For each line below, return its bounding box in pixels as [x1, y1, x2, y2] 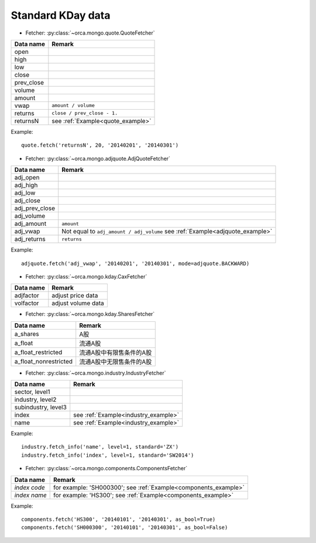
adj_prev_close [14, 204, 56, 212]
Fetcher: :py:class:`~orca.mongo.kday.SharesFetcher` [25, 311, 155, 318]
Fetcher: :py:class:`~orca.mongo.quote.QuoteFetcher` [25, 29, 155, 36]
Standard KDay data [11, 9, 111, 22]
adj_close [14, 196, 41, 205]
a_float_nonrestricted [14, 357, 73, 365]
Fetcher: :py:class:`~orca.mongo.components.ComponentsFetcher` [25, 465, 187, 472]
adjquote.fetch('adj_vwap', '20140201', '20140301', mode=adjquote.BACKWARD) [21, 260, 250, 267]
